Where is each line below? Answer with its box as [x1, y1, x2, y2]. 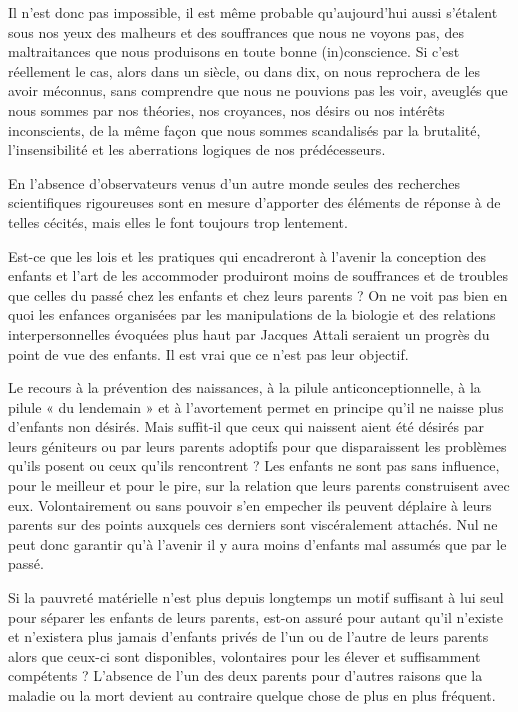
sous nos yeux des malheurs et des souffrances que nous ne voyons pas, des [8, 21, 464, 42]
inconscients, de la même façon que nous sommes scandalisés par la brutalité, [8, 119, 481, 140]
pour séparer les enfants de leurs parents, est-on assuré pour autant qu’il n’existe [8, 606, 503, 627]
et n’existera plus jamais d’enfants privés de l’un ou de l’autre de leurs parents [8, 626, 489, 647]
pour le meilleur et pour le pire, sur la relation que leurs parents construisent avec [8, 475, 510, 496]
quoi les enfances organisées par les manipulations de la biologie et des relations [8, 304, 496, 325]
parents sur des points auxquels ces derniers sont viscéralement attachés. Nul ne [8, 514, 498, 535]
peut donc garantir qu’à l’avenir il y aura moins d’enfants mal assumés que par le [8, 533, 507, 554]
